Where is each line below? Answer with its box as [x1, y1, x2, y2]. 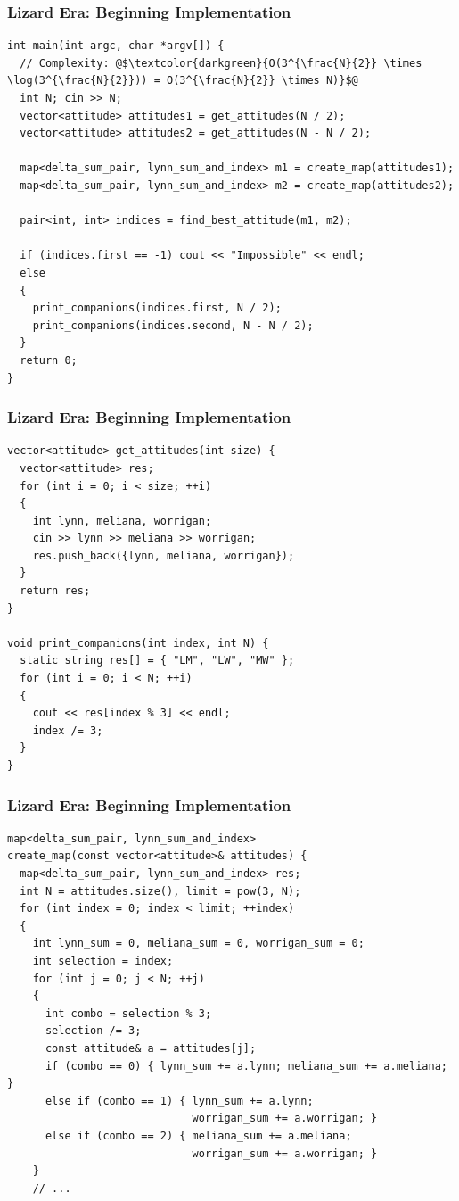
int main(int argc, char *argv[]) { [7, 39, 225, 53]
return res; [20, 584, 91, 598]
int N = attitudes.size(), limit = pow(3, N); [20, 884, 301, 898]
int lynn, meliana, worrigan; [32, 514, 212, 527]
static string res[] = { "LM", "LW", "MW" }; [20, 654, 295, 667]
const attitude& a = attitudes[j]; [45, 1041, 257, 1055]
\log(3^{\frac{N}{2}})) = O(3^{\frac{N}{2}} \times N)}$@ [7, 74, 358, 87]
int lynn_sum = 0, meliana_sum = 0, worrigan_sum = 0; [32, 937, 365, 950]
